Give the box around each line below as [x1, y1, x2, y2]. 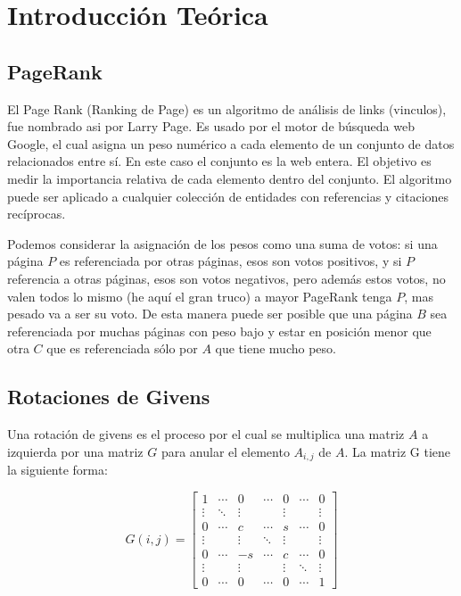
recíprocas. [7, 204, 66, 223]
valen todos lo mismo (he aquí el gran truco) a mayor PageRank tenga [7, 286, 392, 305]
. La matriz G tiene [344, 442, 451, 460]
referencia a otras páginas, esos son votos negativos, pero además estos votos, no [7, 269, 446, 287]
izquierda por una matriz [7, 442, 144, 460]
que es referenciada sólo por [46, 339, 198, 358]
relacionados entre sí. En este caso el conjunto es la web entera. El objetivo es [7, 152, 432, 170]
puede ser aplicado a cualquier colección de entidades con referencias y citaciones [7, 186, 449, 205]
